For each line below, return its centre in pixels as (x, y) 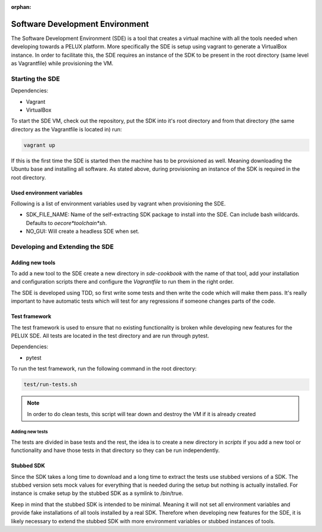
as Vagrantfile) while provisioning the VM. (62, 63)
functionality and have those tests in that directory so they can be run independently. (115, 450)
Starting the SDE (35, 79)
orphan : (21, 7)
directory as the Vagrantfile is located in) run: (66, 129)
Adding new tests (30, 432)
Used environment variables (47, 193)
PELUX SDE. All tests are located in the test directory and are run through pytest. (110, 336)
